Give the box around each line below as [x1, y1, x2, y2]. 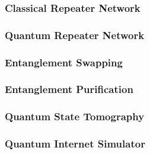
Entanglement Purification [5, 82, 133, 97]
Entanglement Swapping [5, 54, 123, 69]
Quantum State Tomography [5, 109, 145, 124]
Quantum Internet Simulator [5, 136, 145, 151]
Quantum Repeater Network [5, 27, 145, 42]
